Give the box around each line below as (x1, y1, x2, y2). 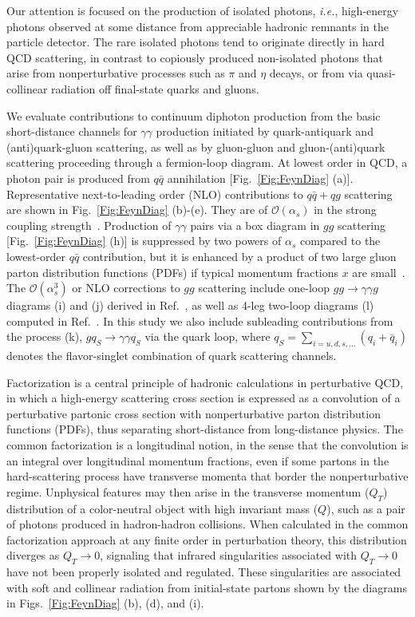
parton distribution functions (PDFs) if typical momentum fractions (6, 263, 339, 280)
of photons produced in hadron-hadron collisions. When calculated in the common (6, 516, 409, 532)
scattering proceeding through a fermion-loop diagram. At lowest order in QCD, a (6, 154, 408, 171)
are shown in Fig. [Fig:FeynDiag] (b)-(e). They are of (6, 201, 268, 218)
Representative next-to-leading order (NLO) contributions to (6, 185, 303, 202)
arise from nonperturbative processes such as (6, 65, 225, 81)
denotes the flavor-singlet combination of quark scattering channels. (6, 347, 337, 364)
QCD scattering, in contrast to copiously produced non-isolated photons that (6, 49, 384, 65)
